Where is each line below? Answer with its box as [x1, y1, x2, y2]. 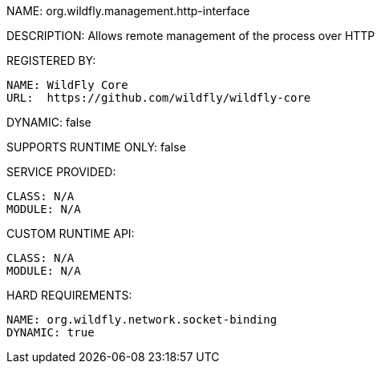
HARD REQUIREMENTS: [6, 288, 132, 302]
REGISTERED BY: [6, 54, 96, 67]
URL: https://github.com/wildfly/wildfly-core [6, 91, 311, 104]
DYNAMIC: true [6, 326, 95, 339]
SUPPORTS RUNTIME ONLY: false [6, 140, 186, 154]
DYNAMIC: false [6, 115, 91, 129]
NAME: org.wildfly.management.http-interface [6, 4, 250, 18]
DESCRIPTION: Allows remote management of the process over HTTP [6, 29, 375, 42]
